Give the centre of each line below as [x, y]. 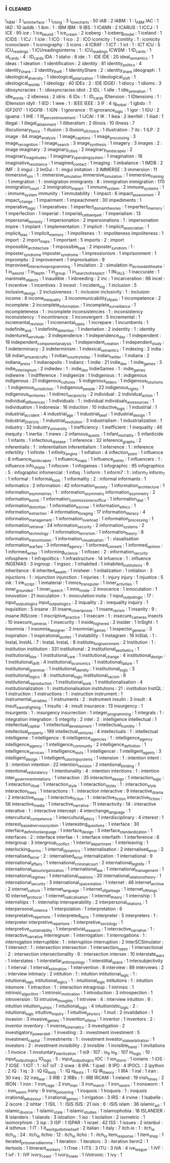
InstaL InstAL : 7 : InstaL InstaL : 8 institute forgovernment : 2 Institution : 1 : [80, 643]
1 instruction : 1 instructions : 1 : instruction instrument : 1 [64, 694]
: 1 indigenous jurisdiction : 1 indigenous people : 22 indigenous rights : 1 [75, 388]
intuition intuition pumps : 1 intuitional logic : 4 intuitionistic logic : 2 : [72, 1006]
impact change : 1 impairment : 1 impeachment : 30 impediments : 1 [73, 201]
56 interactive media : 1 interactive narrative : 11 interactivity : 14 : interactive [81, 805]
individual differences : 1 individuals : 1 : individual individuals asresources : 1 [80, 401]
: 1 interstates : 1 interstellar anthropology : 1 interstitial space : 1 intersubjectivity [84, 961]
